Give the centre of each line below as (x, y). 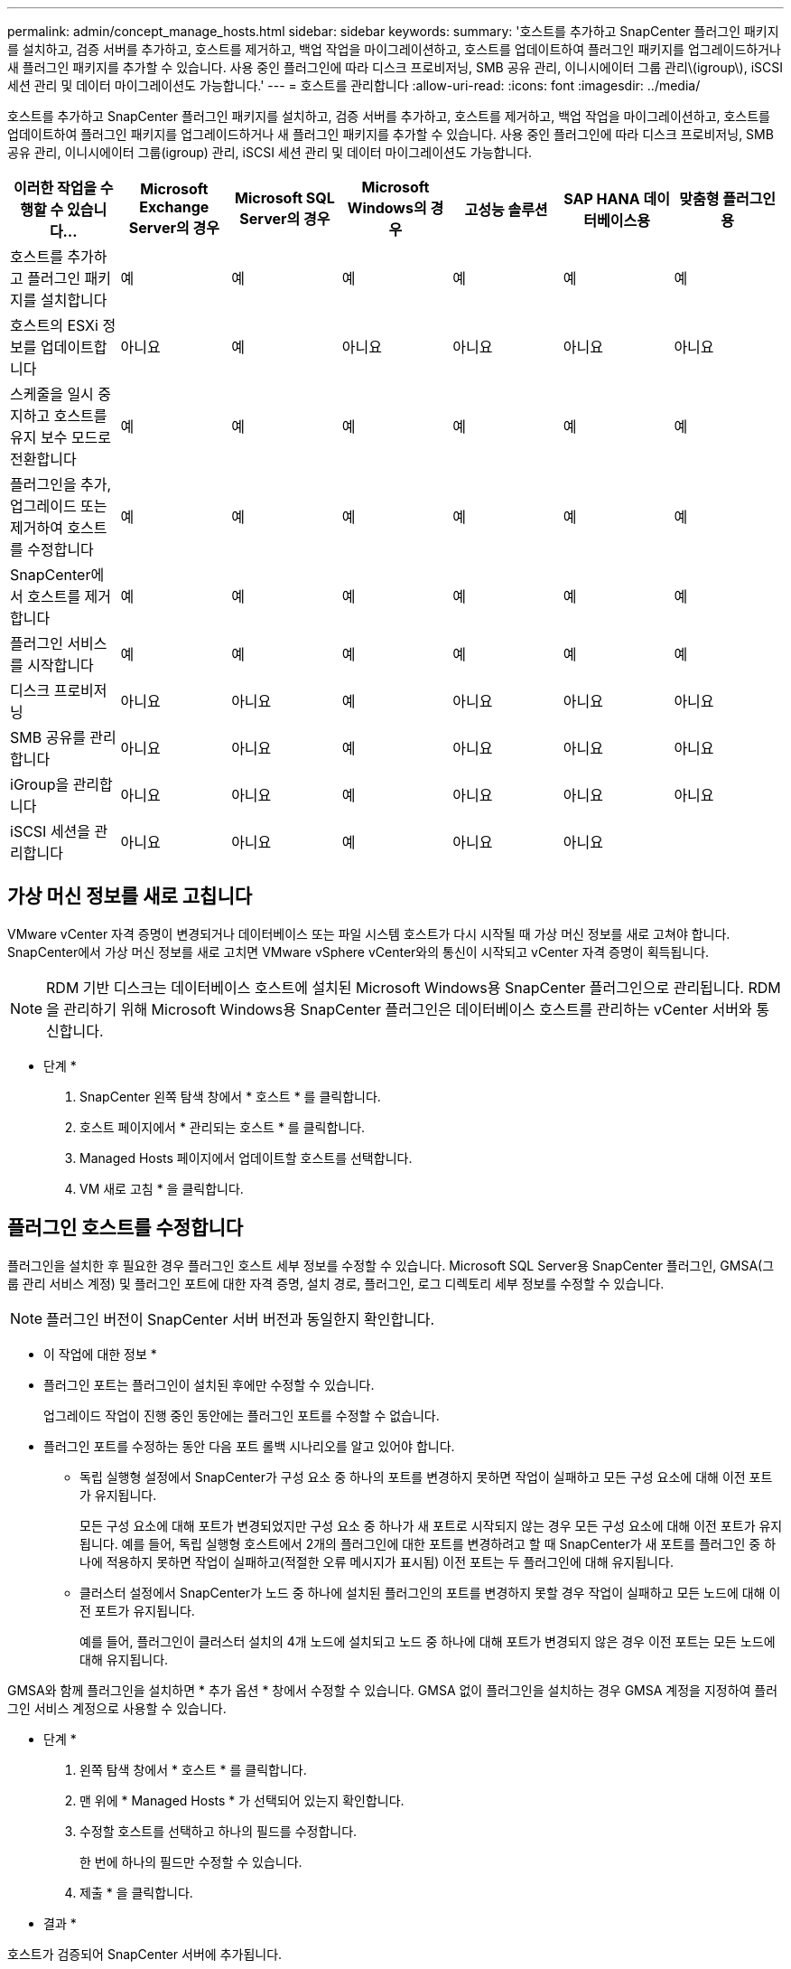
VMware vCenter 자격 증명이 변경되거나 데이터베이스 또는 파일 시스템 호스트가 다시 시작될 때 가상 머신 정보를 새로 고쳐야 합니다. (369, 933)
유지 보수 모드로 (61, 437)
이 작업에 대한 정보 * (100, 1354)
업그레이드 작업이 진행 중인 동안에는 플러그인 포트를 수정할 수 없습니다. (242, 1415)
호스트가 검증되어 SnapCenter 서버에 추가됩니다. (145, 1954)
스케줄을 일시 (52, 394)
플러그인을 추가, (61, 484)
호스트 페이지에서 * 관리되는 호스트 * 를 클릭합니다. (223, 1127)
